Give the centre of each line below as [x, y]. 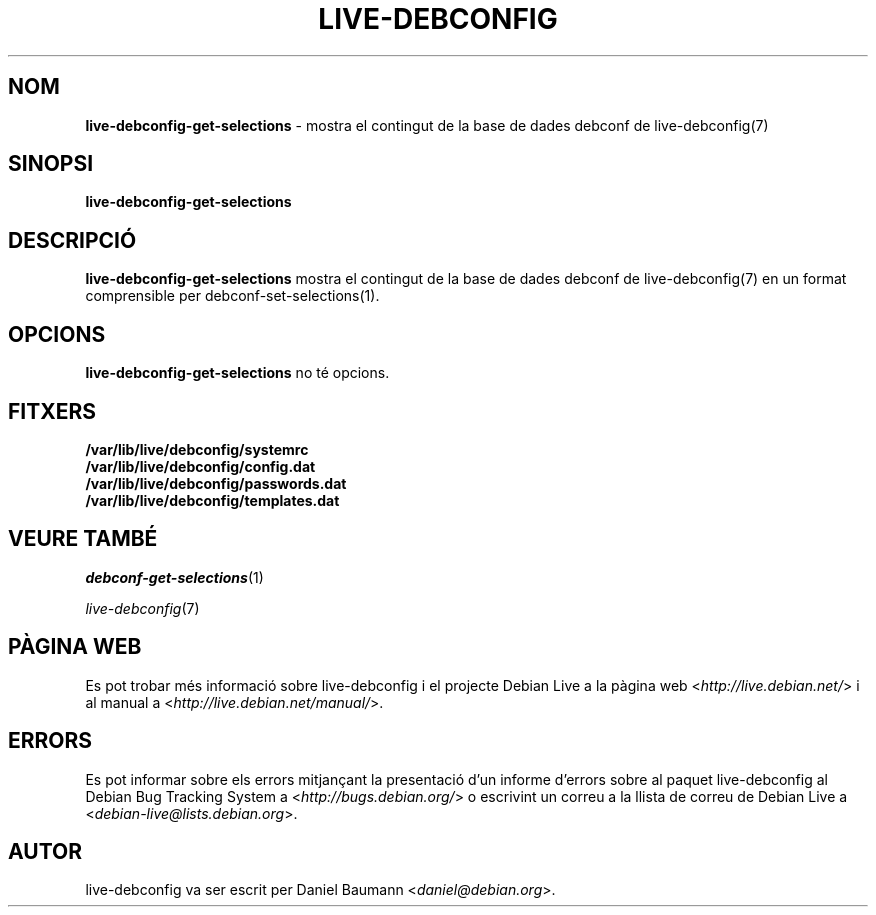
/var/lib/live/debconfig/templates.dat [212, 500]
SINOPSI [51, 164]
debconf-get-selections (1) [174, 577]
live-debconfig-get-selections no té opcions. [237, 373]
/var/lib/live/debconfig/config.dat [200, 466]
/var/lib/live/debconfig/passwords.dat [216, 483]
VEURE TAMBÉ [83, 539]
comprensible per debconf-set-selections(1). [232, 296]
